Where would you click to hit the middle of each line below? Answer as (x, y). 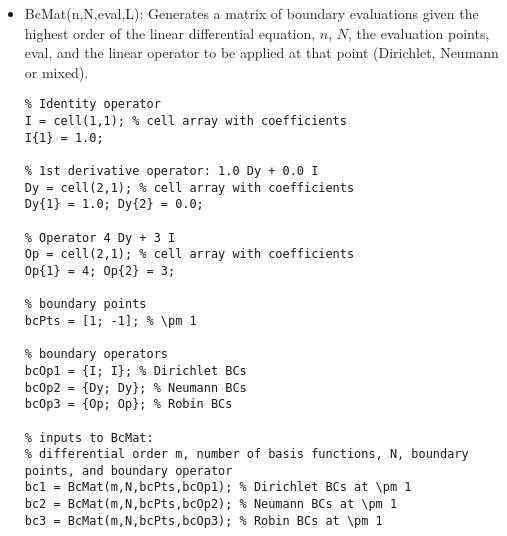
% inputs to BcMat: (89, 437)
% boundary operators (96, 354)
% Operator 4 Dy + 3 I (100, 237)
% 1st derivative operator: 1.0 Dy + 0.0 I (171, 171)
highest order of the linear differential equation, (170, 32)
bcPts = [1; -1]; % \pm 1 (110, 320)
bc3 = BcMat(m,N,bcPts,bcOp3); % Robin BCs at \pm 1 (203, 520)
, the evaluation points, (419, 32)
